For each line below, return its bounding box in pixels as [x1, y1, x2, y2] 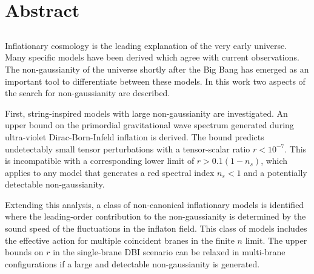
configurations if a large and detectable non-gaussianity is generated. [5, 257, 260, 270]
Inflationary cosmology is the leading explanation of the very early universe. [5, 39, 287, 51]
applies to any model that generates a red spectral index [5, 166, 215, 178]
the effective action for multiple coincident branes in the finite [5, 233, 235, 246]
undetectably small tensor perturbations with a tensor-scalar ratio [5, 142, 250, 155]
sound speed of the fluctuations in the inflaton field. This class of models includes [5, 222, 307, 235]
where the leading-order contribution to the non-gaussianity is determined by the [5, 210, 306, 223]
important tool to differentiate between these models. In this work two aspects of [5, 74, 306, 87]
